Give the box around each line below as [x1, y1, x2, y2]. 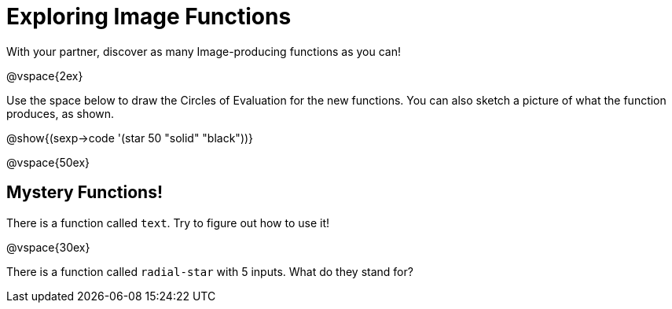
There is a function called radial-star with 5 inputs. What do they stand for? [6, 264, 413, 278]
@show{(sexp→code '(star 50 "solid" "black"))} [6, 131, 254, 145]
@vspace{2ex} [6, 68, 83, 83]
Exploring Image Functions [6, 3, 292, 30]
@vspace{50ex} [6, 155, 90, 169]
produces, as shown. [6, 106, 115, 120]
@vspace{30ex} [6, 240, 90, 254]
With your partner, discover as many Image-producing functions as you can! [6, 44, 402, 58]
